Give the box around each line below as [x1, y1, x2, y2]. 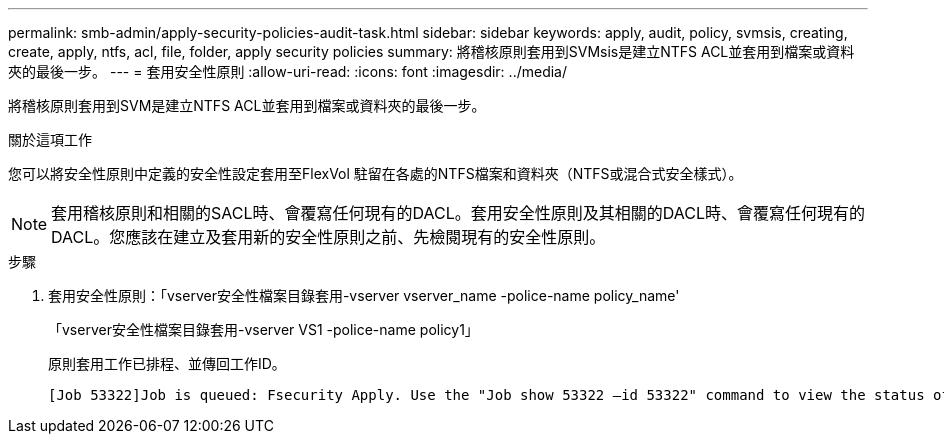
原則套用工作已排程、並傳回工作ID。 [48, 355, 286, 372]
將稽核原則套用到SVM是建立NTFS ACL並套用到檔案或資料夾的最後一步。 [8, 97, 486, 114]
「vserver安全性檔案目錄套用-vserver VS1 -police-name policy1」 [48, 321, 479, 338]
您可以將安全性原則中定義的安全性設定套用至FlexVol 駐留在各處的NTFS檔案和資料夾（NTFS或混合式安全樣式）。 [8, 165, 743, 182]
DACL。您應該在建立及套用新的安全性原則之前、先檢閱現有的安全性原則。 [51, 227, 606, 247]
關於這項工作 [8, 131, 92, 148]
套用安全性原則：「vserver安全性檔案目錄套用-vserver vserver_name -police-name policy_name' [48, 287, 680, 304]
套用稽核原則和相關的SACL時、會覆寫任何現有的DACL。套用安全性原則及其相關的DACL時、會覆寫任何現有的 [51, 203, 866, 223]
